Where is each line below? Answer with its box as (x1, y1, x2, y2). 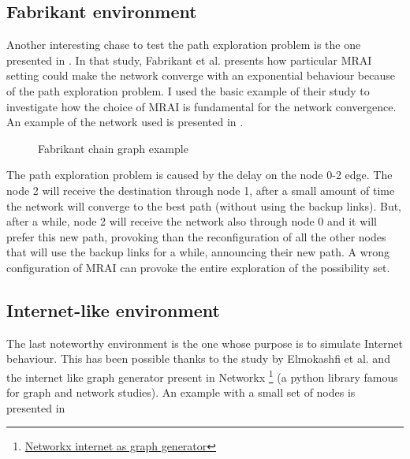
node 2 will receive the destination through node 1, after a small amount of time (6, 181, 395, 198)
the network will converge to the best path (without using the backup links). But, (6, 197, 402, 214)
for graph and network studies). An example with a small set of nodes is (6, 384, 356, 401)
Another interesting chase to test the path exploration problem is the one (6, 36, 361, 53)
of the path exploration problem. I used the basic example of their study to (6, 82, 370, 99)
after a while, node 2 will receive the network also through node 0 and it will (6, 213, 378, 229)
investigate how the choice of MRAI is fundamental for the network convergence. (6, 98, 397, 114)
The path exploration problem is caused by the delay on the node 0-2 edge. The (6, 166, 393, 183)
